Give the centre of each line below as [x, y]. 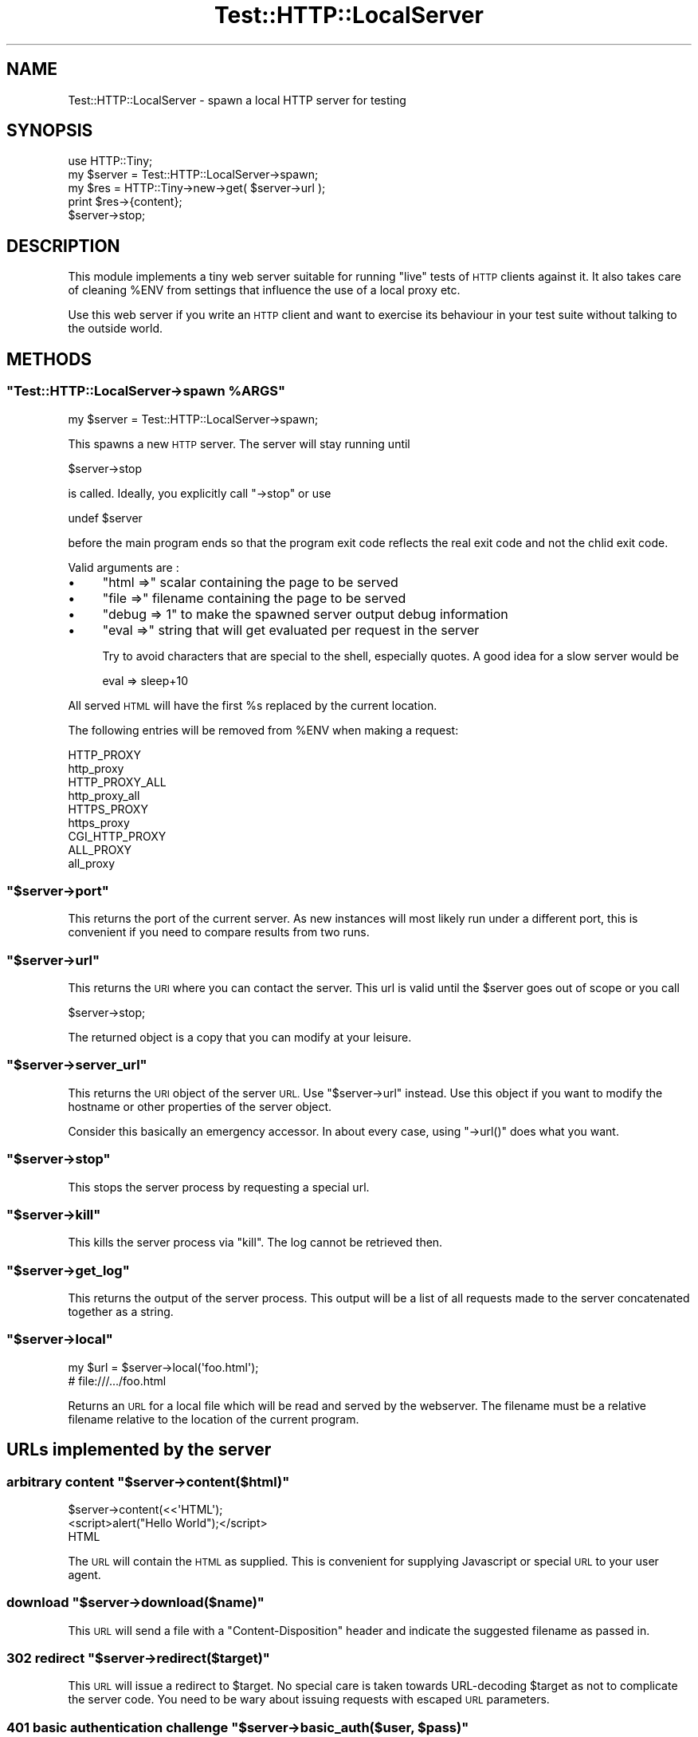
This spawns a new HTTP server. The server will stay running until [239, 443]
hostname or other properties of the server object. [200, 1106]
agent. [84, 1574]
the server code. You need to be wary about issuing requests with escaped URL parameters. [309, 1700]
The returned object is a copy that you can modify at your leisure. [240, 1037]
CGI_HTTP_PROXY [117, 836]
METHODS [49, 359]
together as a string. [121, 1312]
